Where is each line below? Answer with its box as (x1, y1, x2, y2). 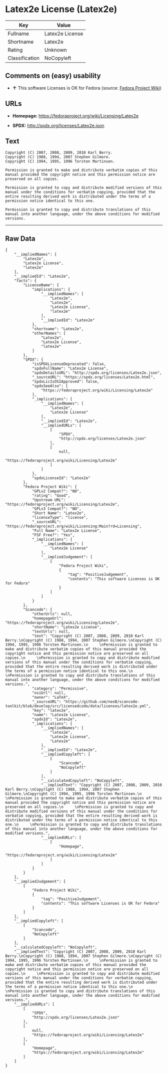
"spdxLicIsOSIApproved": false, (31, 379, 99, 384)
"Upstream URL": (31, 498, 66, 503)
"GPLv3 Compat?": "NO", (31, 506, 81, 512)
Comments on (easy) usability (5, 72, 101, 80)
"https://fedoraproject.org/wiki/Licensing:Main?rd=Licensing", (5, 524, 142, 529)
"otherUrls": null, (31, 611, 72, 617)
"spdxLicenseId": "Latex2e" (31, 476, 91, 481)
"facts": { (14, 278, 37, 284)
